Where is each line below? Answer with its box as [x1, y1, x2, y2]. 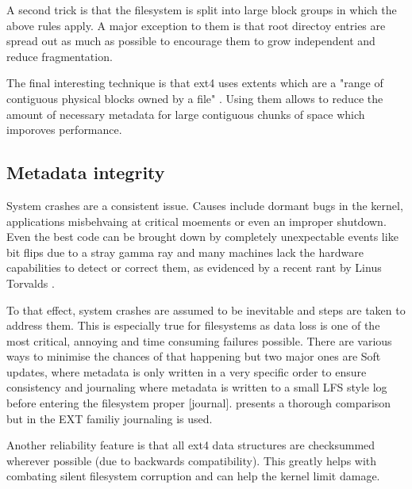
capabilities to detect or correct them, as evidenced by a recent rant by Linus [6, 259, 382, 276]
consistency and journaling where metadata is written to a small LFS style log [6, 379, 387, 395]
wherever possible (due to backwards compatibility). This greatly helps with [6, 452, 377, 468]
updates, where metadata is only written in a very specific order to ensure [6, 363, 367, 380]
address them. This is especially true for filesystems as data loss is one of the [6, 317, 380, 334]
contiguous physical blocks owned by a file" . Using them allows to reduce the [6, 90, 383, 106]
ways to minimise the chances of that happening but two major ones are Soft [6, 348, 381, 365]
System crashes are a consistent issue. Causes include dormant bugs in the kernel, [6, 197, 403, 213]
